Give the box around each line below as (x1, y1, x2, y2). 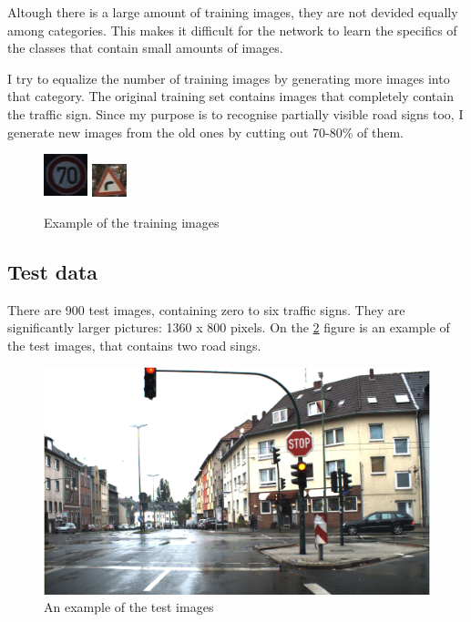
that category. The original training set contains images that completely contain (7, 87, 454, 106)
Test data (7, 257, 98, 285)
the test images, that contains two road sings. (7, 335, 261, 354)
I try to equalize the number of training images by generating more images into (7, 68, 450, 87)
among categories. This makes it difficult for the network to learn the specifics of (7, 20, 457, 39)
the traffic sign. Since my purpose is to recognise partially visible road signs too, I (7, 104, 464, 123)
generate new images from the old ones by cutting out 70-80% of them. (7, 122, 404, 141)
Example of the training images (44, 212, 220, 231)
